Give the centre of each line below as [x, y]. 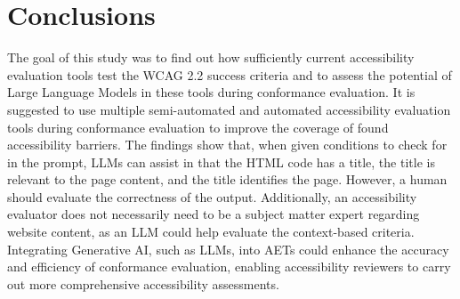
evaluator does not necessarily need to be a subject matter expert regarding [214, 214]
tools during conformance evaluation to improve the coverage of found [198, 127]
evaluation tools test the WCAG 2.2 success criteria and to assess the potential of [230, 74]
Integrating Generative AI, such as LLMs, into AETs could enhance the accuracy [228, 249]
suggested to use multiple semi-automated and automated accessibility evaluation [229, 109]
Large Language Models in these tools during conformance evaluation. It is [211, 92]
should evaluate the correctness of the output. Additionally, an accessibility [212, 196]
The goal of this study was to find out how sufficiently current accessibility [211, 57]
